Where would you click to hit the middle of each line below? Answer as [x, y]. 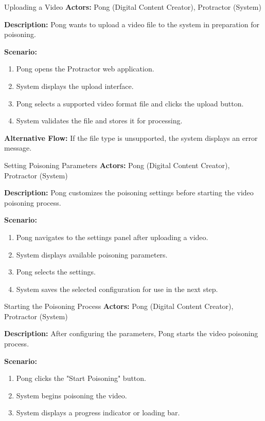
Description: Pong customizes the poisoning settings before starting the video [129, 193]
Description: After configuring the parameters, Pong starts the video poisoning [131, 333]
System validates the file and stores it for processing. [99, 121]
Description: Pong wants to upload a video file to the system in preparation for [132, 24]
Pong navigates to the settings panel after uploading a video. [112, 237]
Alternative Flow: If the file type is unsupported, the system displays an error [131, 138]
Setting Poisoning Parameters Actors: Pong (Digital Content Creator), [117, 165]
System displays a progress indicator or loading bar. [98, 413]
